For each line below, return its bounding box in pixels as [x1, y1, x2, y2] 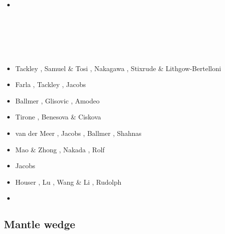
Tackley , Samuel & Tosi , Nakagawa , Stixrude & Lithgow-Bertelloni [15, 63, 221, 73]
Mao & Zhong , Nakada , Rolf [15, 144, 105, 154]
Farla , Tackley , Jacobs [15, 79, 86, 89]
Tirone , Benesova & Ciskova [15, 112, 101, 122]
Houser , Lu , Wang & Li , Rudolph [15, 176, 122, 187]
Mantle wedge [4, 217, 76, 232]
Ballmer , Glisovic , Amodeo [15, 95, 100, 105]
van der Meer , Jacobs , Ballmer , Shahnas [15, 128, 142, 138]
